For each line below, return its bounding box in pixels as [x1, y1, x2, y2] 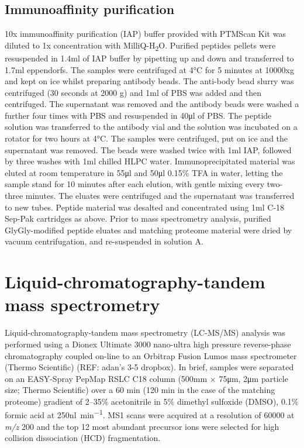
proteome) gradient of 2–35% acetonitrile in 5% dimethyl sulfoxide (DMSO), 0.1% [5, 395, 299, 407]
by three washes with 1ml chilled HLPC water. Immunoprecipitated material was [5, 155, 295, 167]
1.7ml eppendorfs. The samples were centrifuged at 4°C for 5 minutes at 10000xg [5, 63, 294, 75]
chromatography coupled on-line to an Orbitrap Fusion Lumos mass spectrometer [5, 349, 297, 361]
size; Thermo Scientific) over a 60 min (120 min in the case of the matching [5, 384, 275, 396]
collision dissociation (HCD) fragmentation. [5, 432, 161, 444]
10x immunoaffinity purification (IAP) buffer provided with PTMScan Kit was [5, 27, 286, 40]
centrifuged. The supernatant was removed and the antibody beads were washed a [5, 98, 299, 110]
